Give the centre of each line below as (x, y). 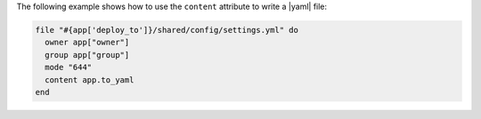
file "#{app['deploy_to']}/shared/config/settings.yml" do (167, 30)
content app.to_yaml (90, 79)
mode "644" (69, 67)
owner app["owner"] (87, 43)
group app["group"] (87, 55)
